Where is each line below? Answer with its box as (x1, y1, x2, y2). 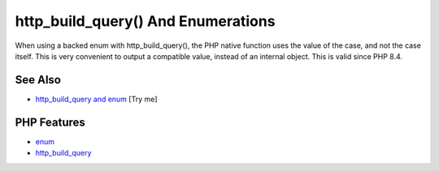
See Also (15, 73, 61, 87)
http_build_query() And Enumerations (15, 12, 276, 30)
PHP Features (15, 115, 85, 129)
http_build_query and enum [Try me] (35, 94, 158, 104)
